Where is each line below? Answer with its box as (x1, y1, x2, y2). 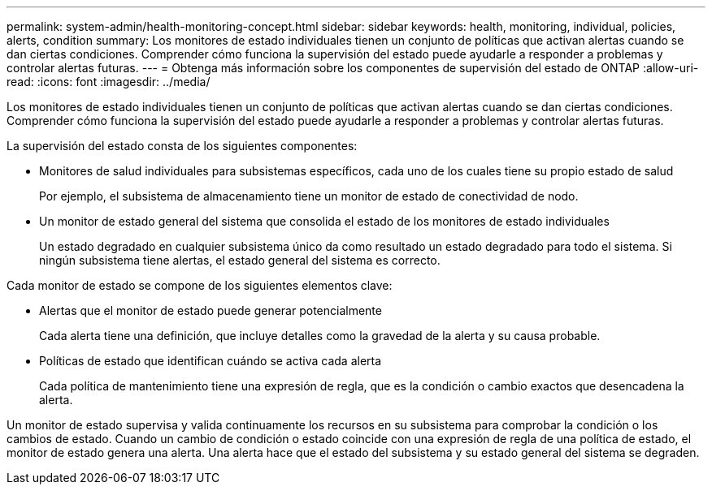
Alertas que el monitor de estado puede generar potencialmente (39, 304, 382, 317)
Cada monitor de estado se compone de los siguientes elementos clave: (7, 278, 393, 292)
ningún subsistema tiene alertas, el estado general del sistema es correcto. (39, 253, 441, 267)
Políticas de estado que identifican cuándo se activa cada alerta (39, 354, 382, 368)
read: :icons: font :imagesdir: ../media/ (7, 75, 211, 88)
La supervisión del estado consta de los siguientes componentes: (7, 139, 358, 153)
